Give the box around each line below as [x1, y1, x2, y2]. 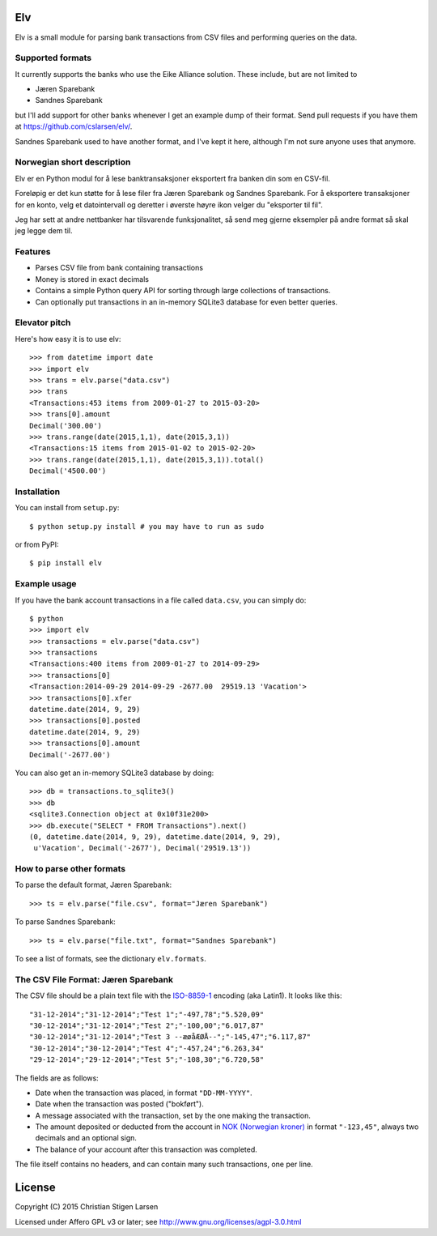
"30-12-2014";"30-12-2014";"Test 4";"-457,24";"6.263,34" [29, 1043, 265, 1053]
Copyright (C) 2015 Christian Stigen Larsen [15, 1202, 159, 1212]
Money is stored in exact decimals [35, 274, 150, 283]
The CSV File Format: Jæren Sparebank [15, 974, 174, 985]
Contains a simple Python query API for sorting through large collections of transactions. [35, 286, 331, 296]
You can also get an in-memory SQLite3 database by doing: [15, 768, 214, 778]
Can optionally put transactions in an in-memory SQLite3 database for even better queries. [35, 296, 338, 307]
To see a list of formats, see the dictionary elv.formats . [15, 954, 206, 964]
